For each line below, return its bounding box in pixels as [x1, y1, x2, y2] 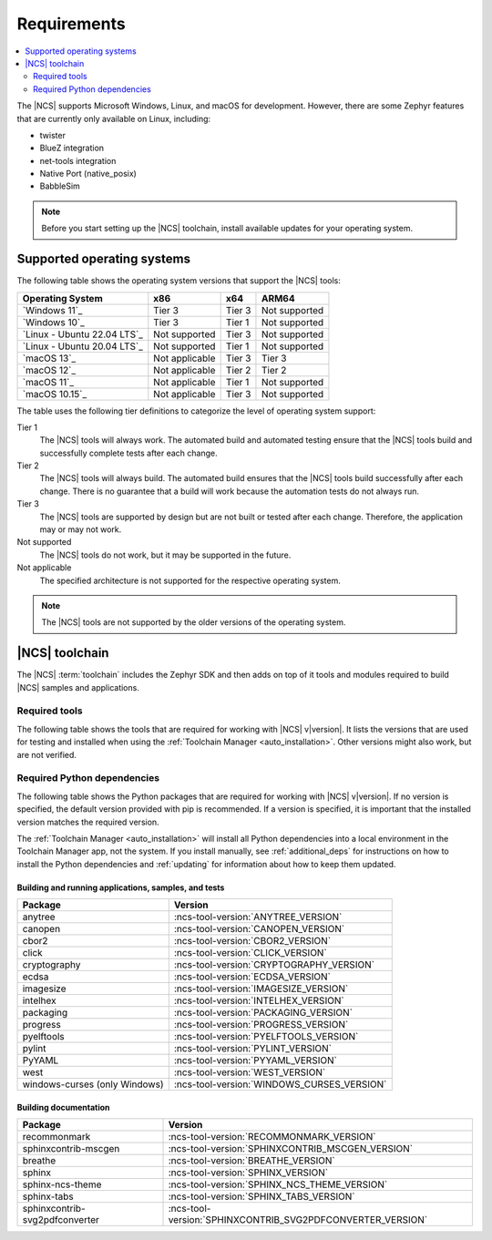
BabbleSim [39, 180, 81, 191]
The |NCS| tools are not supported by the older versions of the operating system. [41, 617, 346, 628]
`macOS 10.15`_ [22, 387, 87, 400]
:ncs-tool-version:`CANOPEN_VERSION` [173, 923, 345, 936]
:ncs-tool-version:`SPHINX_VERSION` [168, 1166, 329, 1179]
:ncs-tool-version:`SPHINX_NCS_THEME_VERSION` [168, 1178, 388, 1191]
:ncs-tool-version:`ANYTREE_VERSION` [173, 911, 343, 924]
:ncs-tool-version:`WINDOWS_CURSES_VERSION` [173, 1078, 387, 1091]
